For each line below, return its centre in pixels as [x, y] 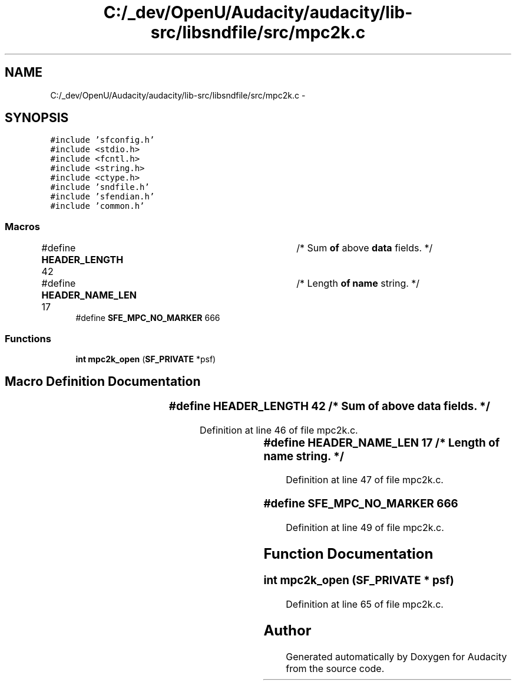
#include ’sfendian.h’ [102, 197]
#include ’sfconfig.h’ [102, 140]
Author [287, 631]
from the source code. [335, 668]
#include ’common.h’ [97, 206]
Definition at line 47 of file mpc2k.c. [365, 480]
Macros [22, 226]
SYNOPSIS [37, 118]
